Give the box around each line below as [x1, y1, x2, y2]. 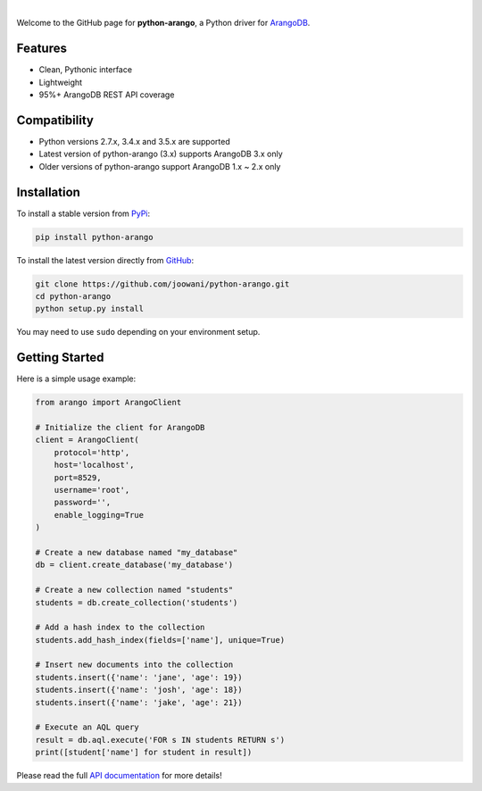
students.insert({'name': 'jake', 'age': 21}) [35, 697, 243, 707]
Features [16, 41, 67, 56]
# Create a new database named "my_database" [35, 547, 238, 557]
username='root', [54, 485, 130, 495]
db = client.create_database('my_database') [35, 560, 234, 570]
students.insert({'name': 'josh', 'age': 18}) [35, 685, 243, 695]
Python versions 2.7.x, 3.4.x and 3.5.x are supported [38, 136, 231, 146]
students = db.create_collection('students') [35, 597, 238, 607]
